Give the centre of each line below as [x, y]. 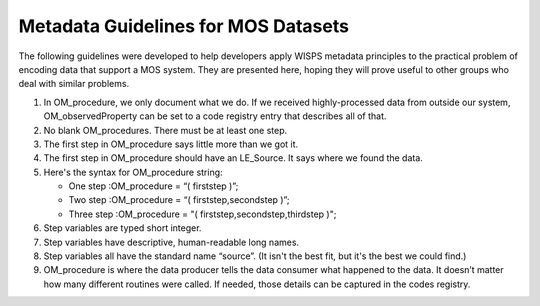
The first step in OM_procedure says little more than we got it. [171, 144]
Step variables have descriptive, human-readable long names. [171, 242]
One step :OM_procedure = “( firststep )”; [153, 186]
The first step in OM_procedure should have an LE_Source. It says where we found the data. [233, 158]
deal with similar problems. [74, 84]
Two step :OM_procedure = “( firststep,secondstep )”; [179, 200]
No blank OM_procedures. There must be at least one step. [165, 130]
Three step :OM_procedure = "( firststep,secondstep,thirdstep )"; [202, 214]
